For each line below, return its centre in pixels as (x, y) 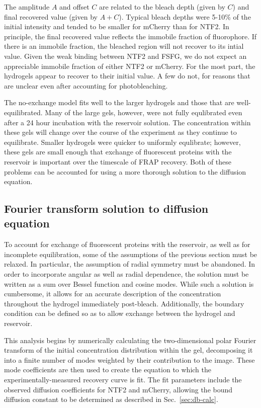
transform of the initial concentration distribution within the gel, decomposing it (128, 350)
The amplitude (27, 7)
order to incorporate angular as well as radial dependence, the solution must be (126, 274)
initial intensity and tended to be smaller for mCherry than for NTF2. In (117, 26)
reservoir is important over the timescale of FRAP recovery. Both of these (118, 161)
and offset (74, 7)
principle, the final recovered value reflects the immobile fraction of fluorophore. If (130, 36)
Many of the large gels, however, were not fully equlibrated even (144, 112)
